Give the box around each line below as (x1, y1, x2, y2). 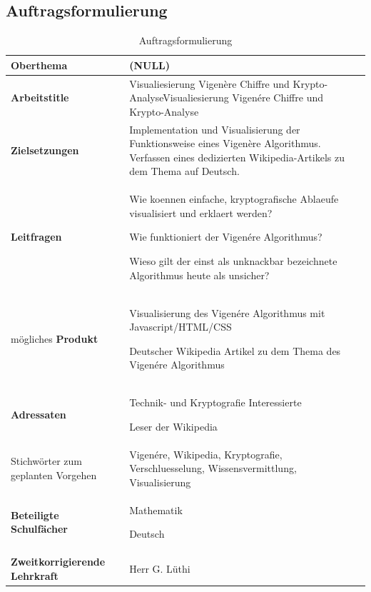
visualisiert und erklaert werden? (129, 205, 273, 220)
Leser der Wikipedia (129, 418, 218, 433)
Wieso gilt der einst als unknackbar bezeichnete (129, 254, 337, 269)
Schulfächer (11, 521, 68, 536)
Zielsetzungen (11, 143, 79, 158)
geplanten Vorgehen (11, 467, 97, 482)
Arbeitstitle (11, 90, 69, 105)
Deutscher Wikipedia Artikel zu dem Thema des (129, 343, 341, 358)
